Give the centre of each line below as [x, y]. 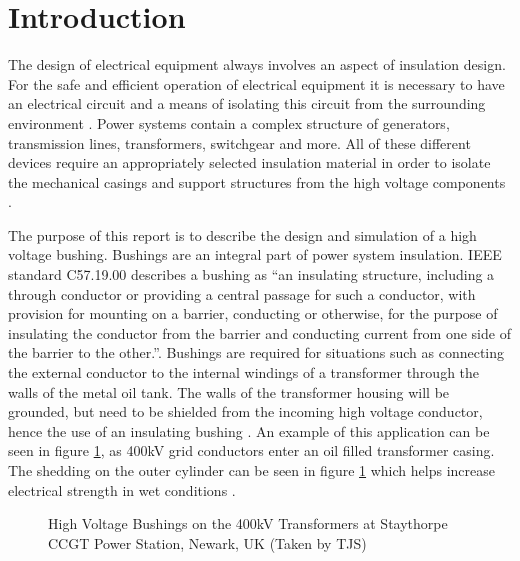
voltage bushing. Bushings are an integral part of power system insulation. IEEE [255, 254]
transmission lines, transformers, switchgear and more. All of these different [239, 142]
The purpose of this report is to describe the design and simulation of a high [242, 234]
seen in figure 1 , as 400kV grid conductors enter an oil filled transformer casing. [251, 450]
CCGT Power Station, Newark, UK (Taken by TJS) [207, 542]
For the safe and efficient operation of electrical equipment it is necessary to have [256, 83]
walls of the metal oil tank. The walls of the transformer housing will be [229, 391]
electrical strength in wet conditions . [122, 489]
